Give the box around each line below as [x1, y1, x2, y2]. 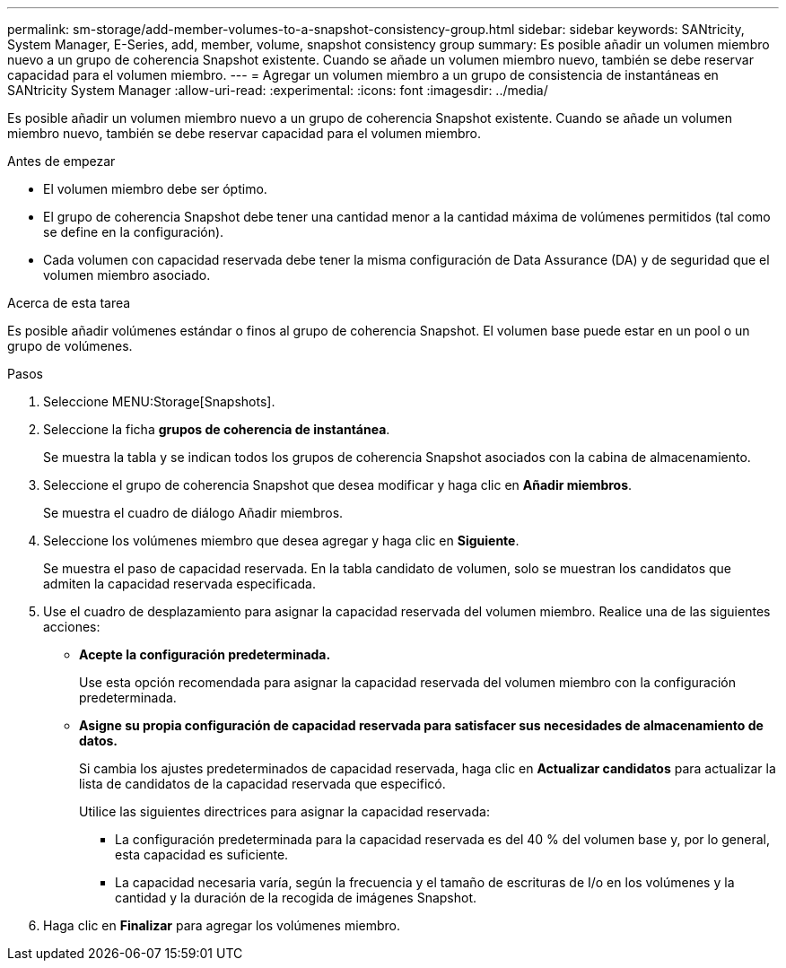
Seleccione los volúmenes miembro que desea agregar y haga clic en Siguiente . [43, 533, 520, 548]
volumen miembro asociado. [43, 267, 211, 283]
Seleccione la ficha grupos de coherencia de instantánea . [43, 422, 390, 437]
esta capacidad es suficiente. [115, 847, 289, 862]
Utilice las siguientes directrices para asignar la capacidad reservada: [79, 804, 490, 819]
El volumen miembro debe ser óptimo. [43, 181, 267, 196]
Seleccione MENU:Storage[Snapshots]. [43, 394, 275, 409]
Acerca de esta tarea [7, 295, 131, 310]
